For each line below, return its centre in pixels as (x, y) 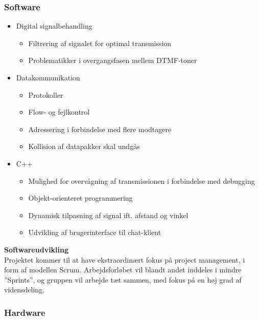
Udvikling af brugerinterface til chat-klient (95, 232)
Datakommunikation (48, 77)
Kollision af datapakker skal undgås (84, 146)
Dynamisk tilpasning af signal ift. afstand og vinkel (108, 215)
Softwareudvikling (37, 249)
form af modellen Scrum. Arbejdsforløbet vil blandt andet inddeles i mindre (123, 270)
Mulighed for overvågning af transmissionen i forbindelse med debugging (142, 180)
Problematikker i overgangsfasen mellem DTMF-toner (113, 60)
